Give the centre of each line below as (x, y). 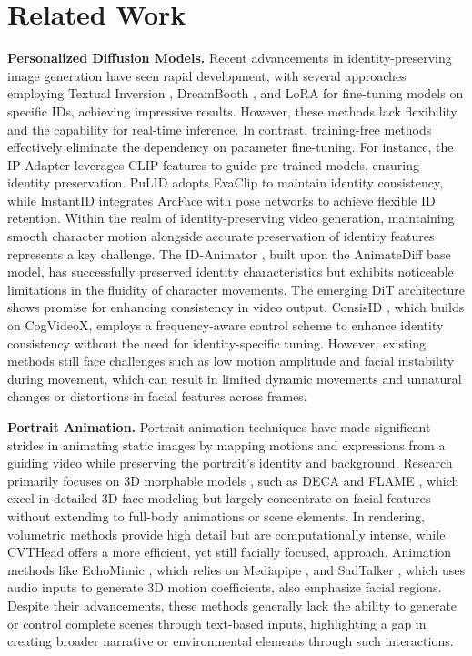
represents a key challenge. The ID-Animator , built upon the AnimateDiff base (229, 253)
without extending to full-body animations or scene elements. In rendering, (216, 515)
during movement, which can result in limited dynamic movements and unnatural (235, 378)
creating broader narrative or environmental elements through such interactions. (231, 641)
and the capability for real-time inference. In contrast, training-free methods (220, 129)
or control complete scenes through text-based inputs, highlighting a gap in (217, 623)
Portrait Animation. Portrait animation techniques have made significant (219, 427)
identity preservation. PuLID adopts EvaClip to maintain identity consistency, (226, 182)
